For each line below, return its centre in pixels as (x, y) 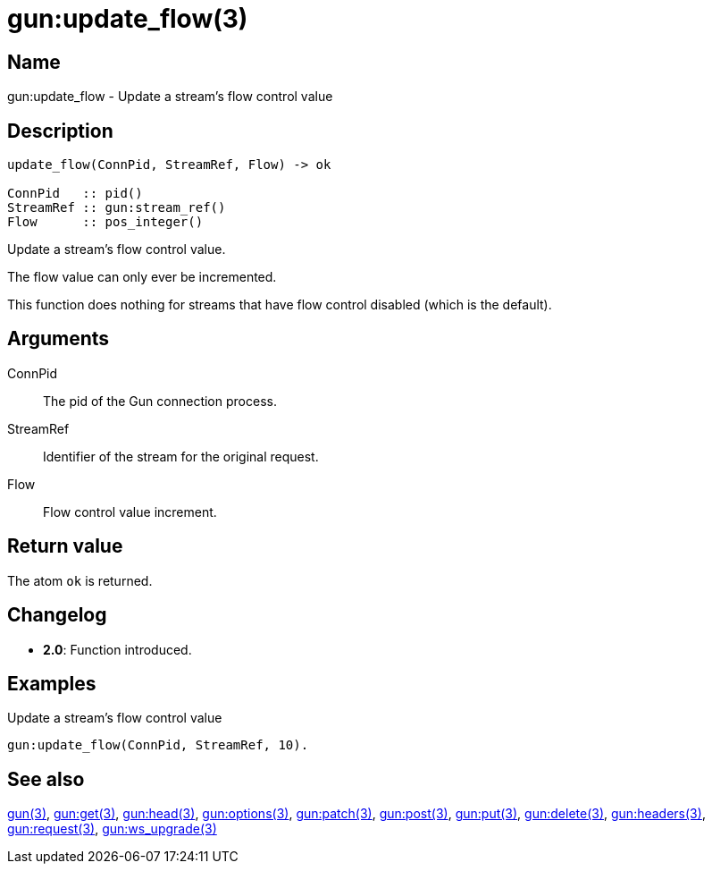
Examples (52, 683)
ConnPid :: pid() (75, 194)
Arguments (59, 339)
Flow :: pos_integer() (105, 222)
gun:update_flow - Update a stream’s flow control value (170, 97)
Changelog (57, 615)
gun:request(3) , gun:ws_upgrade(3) (112, 829)
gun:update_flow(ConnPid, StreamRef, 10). (158, 745)
